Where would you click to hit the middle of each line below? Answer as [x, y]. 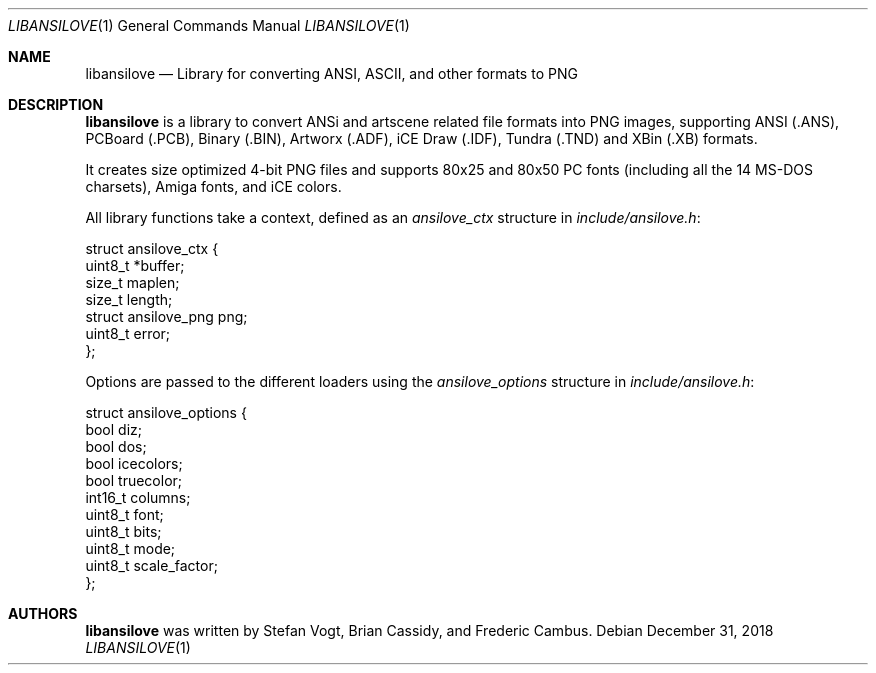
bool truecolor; [134, 480]
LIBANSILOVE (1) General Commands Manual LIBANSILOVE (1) [209, 25]
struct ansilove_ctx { [152, 248]
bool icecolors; [134, 463]
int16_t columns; [138, 497]
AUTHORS [43, 613]
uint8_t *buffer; [135, 265]
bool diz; [113, 429]
